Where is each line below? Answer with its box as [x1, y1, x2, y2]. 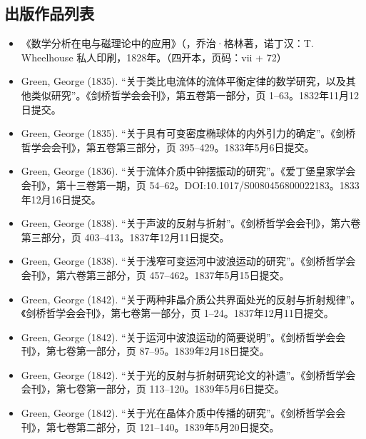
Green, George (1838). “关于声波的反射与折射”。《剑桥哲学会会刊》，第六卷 [21, 216, 361, 231]
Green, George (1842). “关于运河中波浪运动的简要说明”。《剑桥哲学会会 [21, 329, 346, 344]
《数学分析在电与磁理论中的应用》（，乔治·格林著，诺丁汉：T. [21, 36, 314, 51]
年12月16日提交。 [21, 191, 101, 206]
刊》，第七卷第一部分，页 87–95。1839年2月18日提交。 [21, 343, 270, 358]
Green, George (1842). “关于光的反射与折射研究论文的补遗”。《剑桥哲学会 [21, 367, 356, 382]
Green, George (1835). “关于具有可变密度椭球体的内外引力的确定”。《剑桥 [21, 126, 356, 141]
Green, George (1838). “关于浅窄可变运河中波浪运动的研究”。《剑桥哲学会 [21, 253, 356, 268]
